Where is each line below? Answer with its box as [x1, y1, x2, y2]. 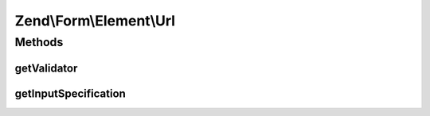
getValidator [14, 61, 78, 75]
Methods [14, 35, 64, 49]
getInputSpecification [14, 87, 127, 100]
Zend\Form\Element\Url [14, 12, 175, 29]
